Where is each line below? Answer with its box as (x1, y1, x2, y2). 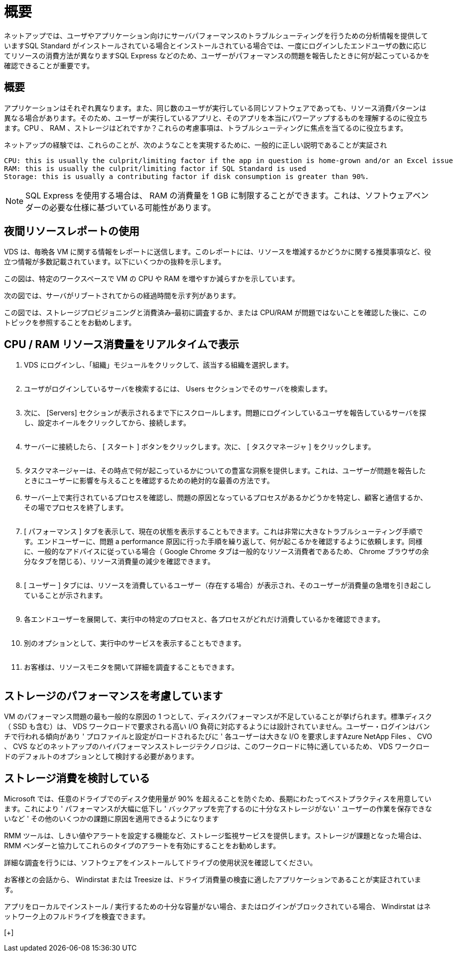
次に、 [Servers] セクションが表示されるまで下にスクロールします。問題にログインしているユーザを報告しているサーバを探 (24, 408, 427, 417)
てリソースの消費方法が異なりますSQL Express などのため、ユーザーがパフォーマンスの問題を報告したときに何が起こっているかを (4, 51, 430, 60)
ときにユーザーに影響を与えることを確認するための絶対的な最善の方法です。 (24, 476, 274, 485)
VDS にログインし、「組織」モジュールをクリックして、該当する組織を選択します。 (24, 361, 293, 370)
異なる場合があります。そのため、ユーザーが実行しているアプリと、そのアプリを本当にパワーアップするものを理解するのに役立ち (4, 113, 428, 122)
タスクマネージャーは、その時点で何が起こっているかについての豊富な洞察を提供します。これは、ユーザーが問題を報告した (24, 466, 426, 475)
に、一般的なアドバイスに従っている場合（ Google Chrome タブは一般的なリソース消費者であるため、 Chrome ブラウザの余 (24, 547, 429, 556)
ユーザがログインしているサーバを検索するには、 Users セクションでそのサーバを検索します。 (24, 384, 332, 393)
